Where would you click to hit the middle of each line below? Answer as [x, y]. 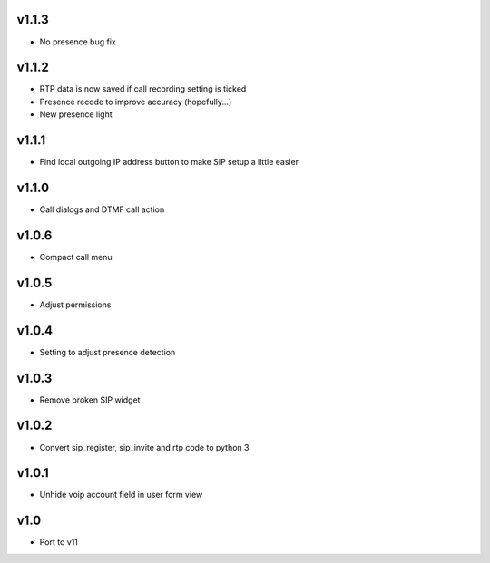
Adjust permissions [75, 305]
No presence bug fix [78, 42]
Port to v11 [59, 542]
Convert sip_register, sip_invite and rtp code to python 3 [144, 447]
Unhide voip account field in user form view [121, 495]
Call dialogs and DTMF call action [102, 209]
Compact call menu [76, 257]
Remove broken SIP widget [90, 400]
